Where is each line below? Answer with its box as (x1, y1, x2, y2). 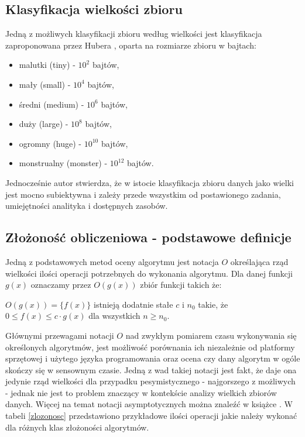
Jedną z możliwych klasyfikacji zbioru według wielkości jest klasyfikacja (5, 27, 262, 40)
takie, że (198, 298, 228, 310)
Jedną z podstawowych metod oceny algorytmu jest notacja (5, 255, 219, 267)
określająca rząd (230, 255, 289, 267)
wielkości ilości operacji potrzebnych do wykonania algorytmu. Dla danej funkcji (5, 267, 293, 279)
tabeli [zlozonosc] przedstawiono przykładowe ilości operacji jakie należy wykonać (5, 410, 297, 422)
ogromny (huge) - (19, 137, 82, 149)
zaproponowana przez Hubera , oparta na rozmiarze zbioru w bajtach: (5, 39, 256, 51)
